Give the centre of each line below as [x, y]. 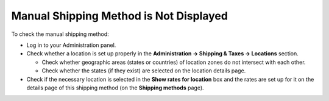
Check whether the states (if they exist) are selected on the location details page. [144, 71]
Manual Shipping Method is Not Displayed [120, 16]
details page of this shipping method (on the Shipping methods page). [115, 88]
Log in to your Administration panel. [71, 45]
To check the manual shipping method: [60, 34]
